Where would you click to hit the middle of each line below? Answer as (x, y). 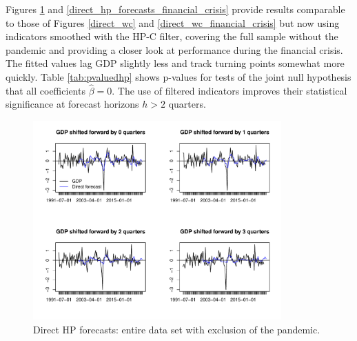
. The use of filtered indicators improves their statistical (229, 90)
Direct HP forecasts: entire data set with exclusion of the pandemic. (177, 329)
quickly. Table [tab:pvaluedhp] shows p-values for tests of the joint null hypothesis (178, 76)
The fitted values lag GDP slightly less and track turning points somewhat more (175, 63)
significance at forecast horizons (72, 104)
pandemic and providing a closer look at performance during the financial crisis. (174, 49)
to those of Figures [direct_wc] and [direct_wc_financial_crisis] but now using (173, 22)
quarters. (187, 104)
